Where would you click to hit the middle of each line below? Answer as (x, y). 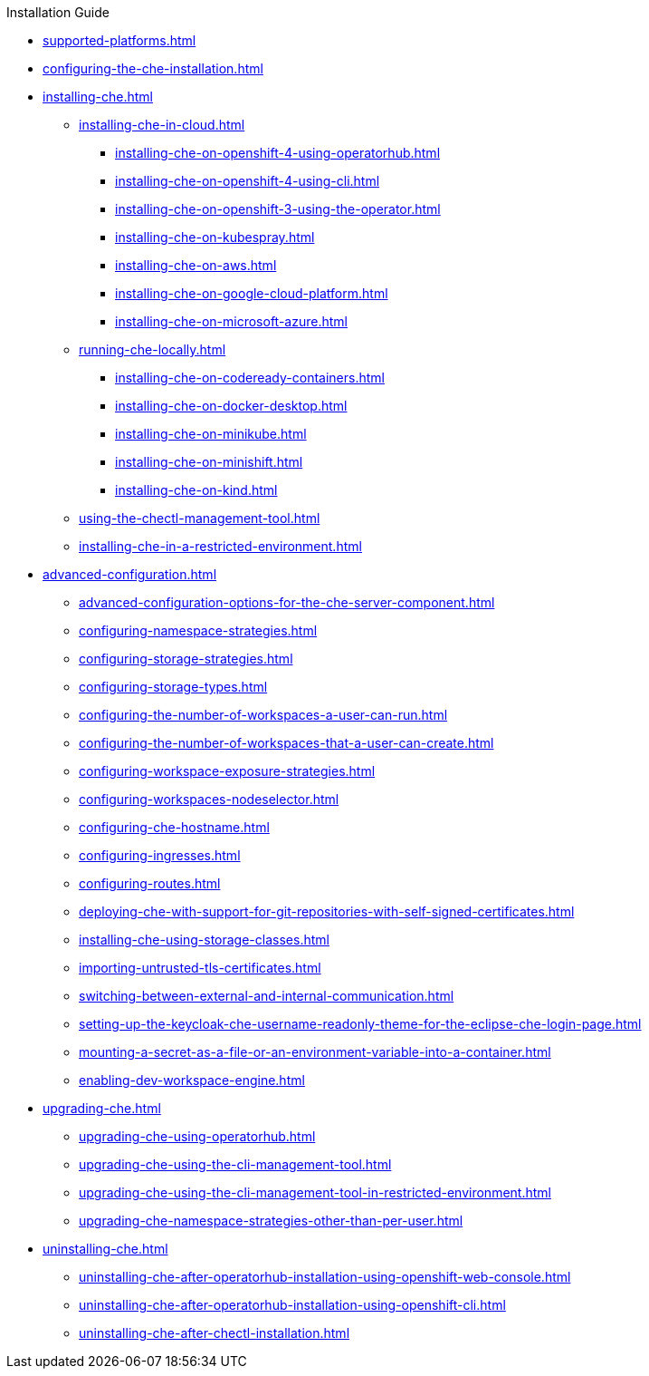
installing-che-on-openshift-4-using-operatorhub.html (278, 153)
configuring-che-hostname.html (174, 827)
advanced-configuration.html (130, 574)
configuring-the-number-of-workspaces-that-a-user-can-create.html (286, 743)
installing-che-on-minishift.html (209, 462)
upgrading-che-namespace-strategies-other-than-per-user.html (271, 1221)
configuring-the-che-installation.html (153, 68)
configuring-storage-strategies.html (186, 659)
